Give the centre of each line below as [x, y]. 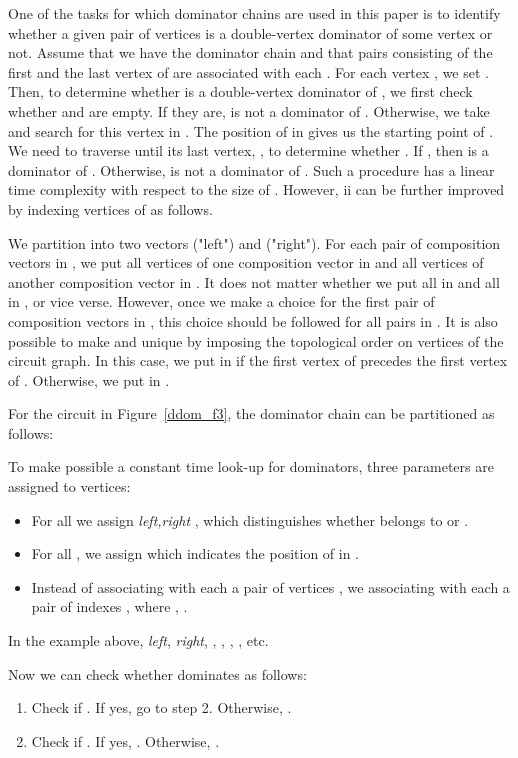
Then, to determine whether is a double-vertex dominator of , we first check [240, 91]
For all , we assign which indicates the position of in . [195, 553]
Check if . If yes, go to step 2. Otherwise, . [161, 707]
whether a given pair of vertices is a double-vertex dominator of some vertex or [250, 32]
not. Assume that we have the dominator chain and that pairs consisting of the [250, 52]
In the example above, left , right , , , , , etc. [138, 640]
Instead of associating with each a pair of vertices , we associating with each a [270, 586]
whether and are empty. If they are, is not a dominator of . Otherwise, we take [249, 110]
